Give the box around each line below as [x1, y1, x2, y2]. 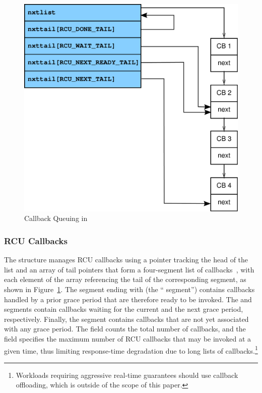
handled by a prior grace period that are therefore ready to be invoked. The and [4, 294, 252, 304]
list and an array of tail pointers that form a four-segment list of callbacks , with [4, 264, 254, 274]
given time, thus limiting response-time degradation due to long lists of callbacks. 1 [4, 344, 258, 356]
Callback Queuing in [24, 213, 88, 223]
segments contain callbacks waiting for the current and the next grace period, [4, 304, 243, 314]
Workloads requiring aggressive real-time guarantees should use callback [16, 369, 238, 380]
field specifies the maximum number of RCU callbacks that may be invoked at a [4, 333, 251, 344]
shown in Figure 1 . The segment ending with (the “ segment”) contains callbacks [4, 284, 255, 294]
